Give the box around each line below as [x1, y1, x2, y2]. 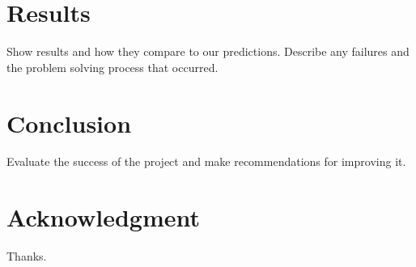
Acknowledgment [6, 201, 200, 234]
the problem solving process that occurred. [6, 58, 219, 75]
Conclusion [6, 106, 132, 139]
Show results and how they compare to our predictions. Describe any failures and [6, 43, 410, 60]
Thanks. [6, 248, 47, 265]
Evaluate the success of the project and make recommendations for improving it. [6, 153, 406, 170]
